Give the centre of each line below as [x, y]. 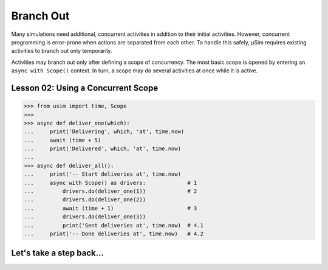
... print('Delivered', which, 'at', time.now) [103, 149]
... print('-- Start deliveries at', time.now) [103, 174]
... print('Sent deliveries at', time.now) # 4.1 [114, 225]
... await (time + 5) [63, 140]
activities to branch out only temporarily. [62, 51]
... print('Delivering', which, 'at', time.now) [104, 132]
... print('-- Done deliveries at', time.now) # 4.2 [114, 234]
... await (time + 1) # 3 [111, 208]
